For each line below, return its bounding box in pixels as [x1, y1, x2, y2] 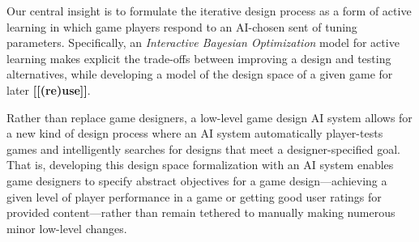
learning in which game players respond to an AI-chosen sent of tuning [6, 18, 357, 35]
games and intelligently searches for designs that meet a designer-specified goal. [6, 140, 400, 157]
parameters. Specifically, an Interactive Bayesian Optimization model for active [6, 34, 400, 51]
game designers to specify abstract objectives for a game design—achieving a [6, 172, 387, 189]
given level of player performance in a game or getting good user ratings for [6, 188, 382, 205]
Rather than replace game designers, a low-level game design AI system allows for [6, 108, 413, 125]
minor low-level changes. [6, 219, 127, 236]
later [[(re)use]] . [6, 81, 91, 98]
